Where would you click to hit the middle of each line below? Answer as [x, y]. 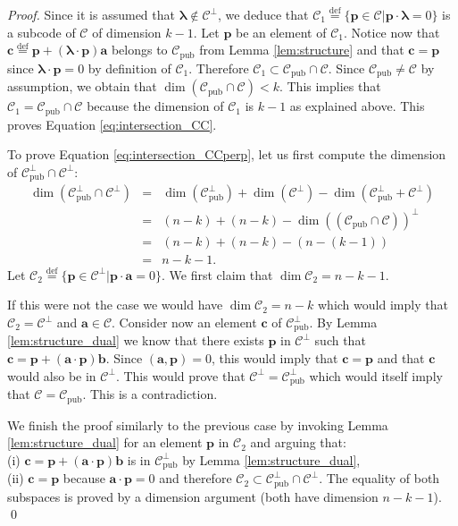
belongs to [139, 50]
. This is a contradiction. [150, 394]
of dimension [127, 32]
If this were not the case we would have [115, 305]
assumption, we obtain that [82, 86]
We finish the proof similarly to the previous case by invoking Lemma [198, 424]
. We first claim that [217, 274]
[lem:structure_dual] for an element [105, 442]
